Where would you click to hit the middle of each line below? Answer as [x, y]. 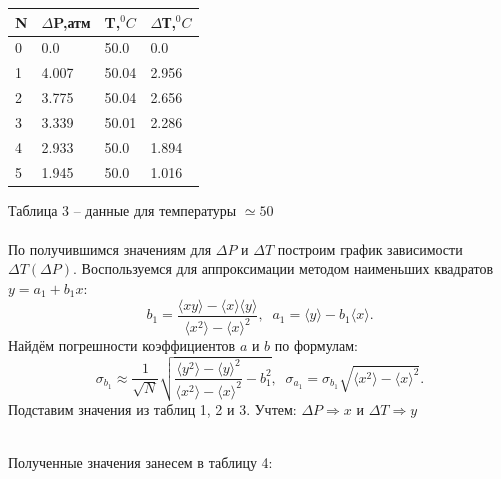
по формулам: [316, 345]
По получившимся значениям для [110, 248]
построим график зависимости [370, 248]
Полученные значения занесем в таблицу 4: [140, 462]
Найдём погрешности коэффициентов [122, 345]
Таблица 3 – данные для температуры [122, 209]
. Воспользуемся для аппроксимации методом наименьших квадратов [283, 268]
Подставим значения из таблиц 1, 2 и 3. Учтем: [152, 409]
